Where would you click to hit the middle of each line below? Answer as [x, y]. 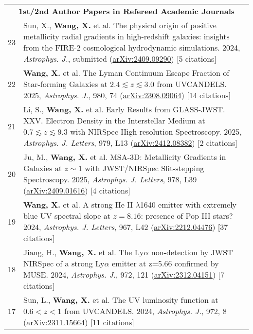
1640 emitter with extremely [188, 204]
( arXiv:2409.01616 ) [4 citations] [77, 190]
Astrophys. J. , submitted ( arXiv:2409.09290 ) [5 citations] [120, 59]
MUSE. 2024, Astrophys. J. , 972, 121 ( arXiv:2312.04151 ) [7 [124, 274]
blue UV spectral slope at [67, 216]
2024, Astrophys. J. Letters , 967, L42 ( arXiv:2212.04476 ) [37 [126, 227]
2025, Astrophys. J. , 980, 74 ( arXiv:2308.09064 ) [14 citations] [127, 95]
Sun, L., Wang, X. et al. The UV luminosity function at [121, 300]
